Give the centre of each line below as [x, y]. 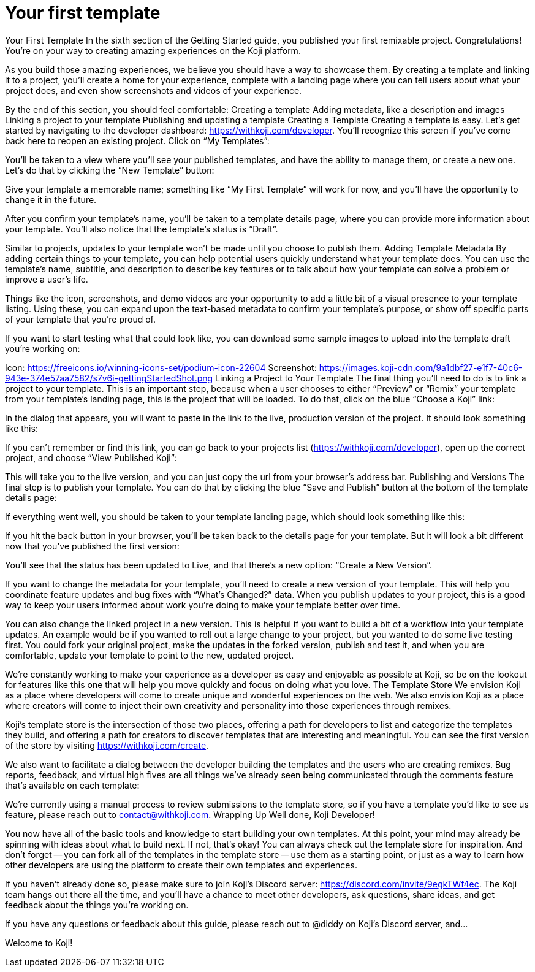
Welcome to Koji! [39, 943]
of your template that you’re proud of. [81, 319]
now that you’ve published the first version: [92, 546]
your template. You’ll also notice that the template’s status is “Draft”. [142, 229]
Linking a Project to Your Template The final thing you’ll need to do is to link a [371, 378]
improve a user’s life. [47, 279]
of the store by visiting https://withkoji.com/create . [107, 745]
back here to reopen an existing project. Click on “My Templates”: [137, 140]
